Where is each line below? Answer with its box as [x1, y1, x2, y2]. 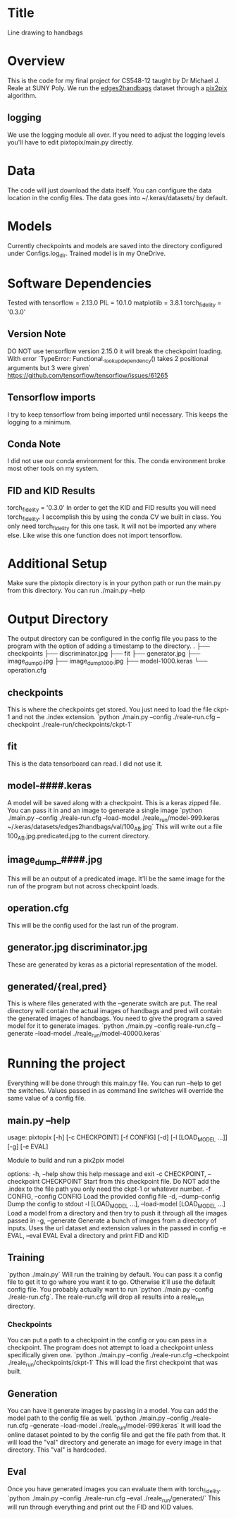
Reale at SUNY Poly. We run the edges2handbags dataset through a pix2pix [7, 83, 228, 92]
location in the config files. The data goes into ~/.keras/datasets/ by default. [7, 193, 228, 202]
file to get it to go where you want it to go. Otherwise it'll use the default [7, 1278, 216, 1286]
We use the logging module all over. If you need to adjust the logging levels [7, 130, 225, 139]
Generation [7, 1388, 58, 1400]
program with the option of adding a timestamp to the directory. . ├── [7, 642, 210, 650]
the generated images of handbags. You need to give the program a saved [7, 1014, 223, 1023]
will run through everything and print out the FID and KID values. [7, 1503, 194, 1512]
